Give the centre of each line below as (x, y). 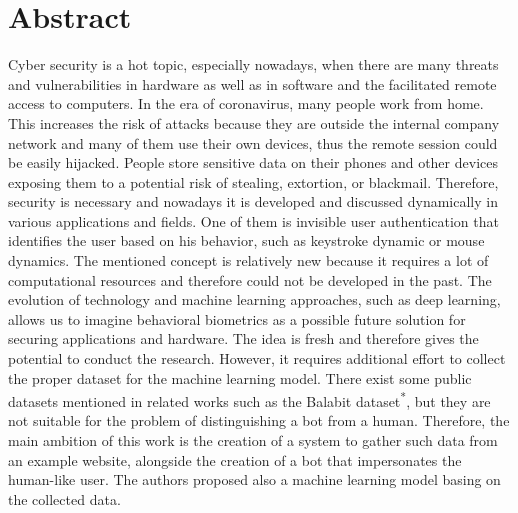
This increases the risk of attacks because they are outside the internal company (254, 122)
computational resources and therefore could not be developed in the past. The (250, 279)
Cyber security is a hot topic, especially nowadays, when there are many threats (253, 64)
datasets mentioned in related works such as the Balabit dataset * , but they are (249, 399)
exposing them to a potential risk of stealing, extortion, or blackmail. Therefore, (253, 181)
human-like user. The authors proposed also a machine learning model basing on (254, 479)
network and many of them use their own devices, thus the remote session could (253, 142)
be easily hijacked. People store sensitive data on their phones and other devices (253, 162)
